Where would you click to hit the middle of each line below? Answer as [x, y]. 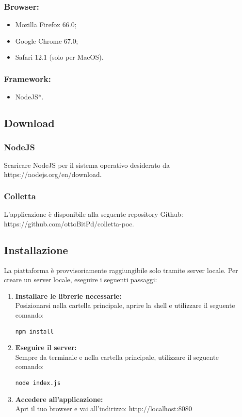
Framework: [27, 78]
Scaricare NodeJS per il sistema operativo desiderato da [87, 165]
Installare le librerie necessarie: [68, 296]
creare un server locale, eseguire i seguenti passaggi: [81, 280]
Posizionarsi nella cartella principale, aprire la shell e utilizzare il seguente [125, 305]
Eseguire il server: [46, 347]
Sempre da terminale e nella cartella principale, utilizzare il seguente [117, 357]
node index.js [38, 383]
